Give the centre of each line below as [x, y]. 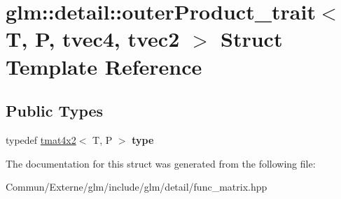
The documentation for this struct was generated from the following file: [161, 163]
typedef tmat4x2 [41, 139]
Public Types [55, 111]
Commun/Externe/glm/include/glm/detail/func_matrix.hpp [137, 187]
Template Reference [104, 66]
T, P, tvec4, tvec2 [93, 39]
